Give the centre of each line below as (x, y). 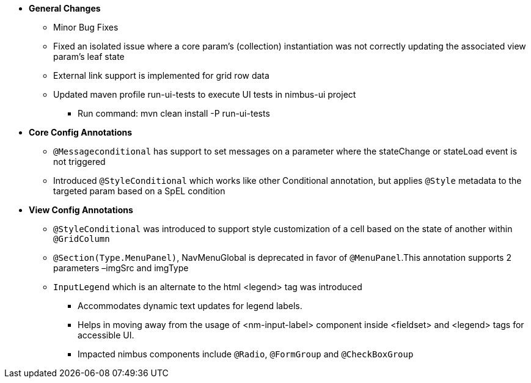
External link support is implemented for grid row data (161, 75)
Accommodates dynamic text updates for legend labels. (190, 306)
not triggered (79, 162)
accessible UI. (106, 335)
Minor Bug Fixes (86, 27)
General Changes (65, 8)
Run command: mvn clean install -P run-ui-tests (174, 113)
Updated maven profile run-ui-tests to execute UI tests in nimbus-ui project (205, 94)
